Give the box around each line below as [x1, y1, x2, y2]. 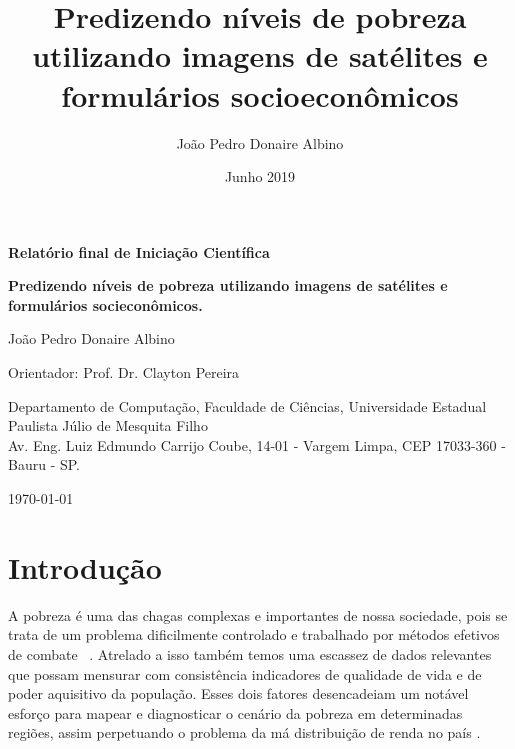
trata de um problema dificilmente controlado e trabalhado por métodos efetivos [8, 624, 500, 645]
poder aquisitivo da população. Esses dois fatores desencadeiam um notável [8, 683, 469, 704]
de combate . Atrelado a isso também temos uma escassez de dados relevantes [8, 643, 492, 664]
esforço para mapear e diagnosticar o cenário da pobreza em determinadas [8, 702, 463, 723]
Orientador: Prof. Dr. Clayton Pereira [8, 362, 240, 383]
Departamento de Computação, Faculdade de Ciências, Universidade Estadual [8, 395, 487, 416]
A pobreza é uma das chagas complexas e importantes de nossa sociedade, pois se [8, 604, 508, 625]
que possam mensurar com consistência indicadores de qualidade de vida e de [8, 663, 482, 684]
